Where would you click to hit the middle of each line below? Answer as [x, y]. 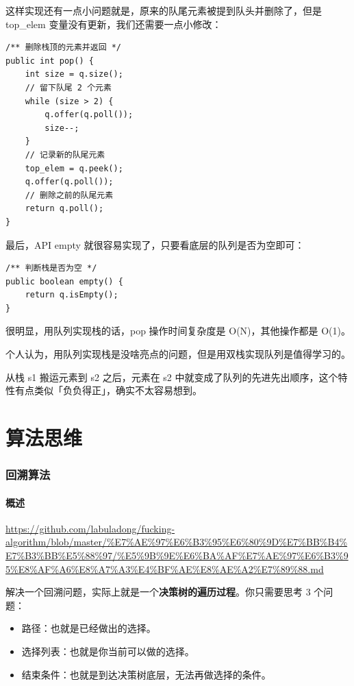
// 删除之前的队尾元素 [69, 195]
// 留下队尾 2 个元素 [68, 87]
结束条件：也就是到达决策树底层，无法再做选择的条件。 [146, 674]
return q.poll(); [64, 209]
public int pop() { [50, 61]
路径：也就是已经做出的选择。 [89, 628]
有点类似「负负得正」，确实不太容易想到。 [108, 390]
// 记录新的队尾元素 [65, 155]
